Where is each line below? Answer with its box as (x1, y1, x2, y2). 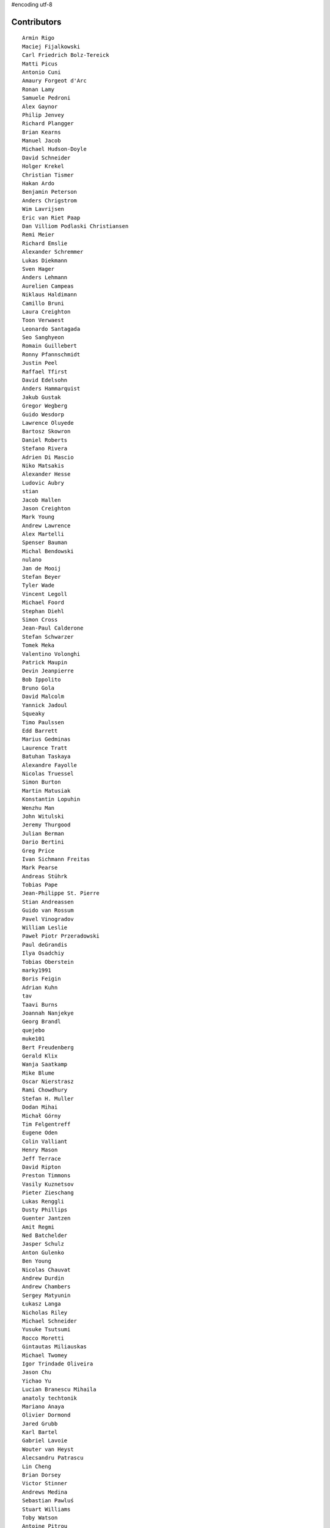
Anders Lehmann (22, 274, 68, 281)
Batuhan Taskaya (22, 753, 71, 760)
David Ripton (22, 1163, 61, 1170)
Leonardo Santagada (22, 325, 81, 332)
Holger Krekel (22, 163, 64, 170)
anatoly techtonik (22, 1394, 78, 1401)
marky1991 (22, 966, 51, 974)
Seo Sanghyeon (22, 334, 64, 341)
